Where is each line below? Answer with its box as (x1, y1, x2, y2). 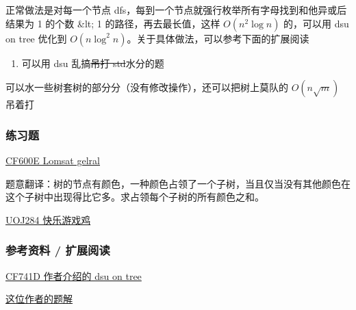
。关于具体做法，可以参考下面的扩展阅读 (127, 31, 309, 45)
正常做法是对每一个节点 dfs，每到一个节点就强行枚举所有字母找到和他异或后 (5, 3, 347, 16)
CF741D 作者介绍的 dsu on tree (5, 268, 142, 283)
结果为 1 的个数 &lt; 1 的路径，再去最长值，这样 (5, 16, 220, 30)
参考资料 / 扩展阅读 (5, 242, 110, 259)
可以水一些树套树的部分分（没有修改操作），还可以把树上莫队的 (5, 80, 288, 94)
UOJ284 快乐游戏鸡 (5, 212, 91, 227)
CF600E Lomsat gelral (5, 153, 100, 167)
